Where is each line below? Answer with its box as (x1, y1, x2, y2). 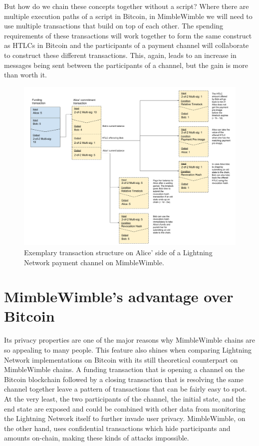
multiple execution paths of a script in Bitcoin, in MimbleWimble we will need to (4, 10, 253, 21)
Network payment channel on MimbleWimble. (24, 257, 164, 267)
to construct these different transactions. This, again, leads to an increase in (4, 49, 237, 60)
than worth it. (4, 69, 47, 80)
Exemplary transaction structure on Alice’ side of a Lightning (24, 247, 213, 257)
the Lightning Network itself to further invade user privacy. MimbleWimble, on (4, 413, 246, 424)
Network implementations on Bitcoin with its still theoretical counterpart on (4, 354, 238, 365)
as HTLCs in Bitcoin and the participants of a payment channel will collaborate (4, 40, 249, 50)
